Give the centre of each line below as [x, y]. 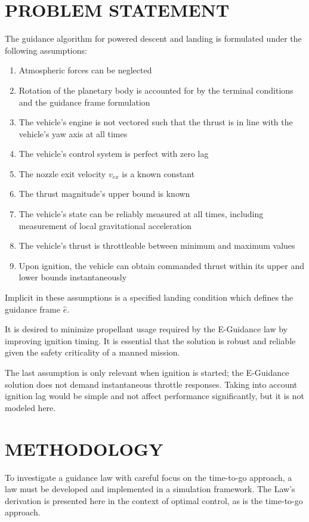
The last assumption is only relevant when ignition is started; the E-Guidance [147, 372]
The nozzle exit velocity [62, 173]
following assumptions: [46, 50]
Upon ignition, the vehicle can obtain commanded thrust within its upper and [162, 265]
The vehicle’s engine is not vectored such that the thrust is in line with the [156, 122]
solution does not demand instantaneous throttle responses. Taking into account [151, 384]
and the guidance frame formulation [84, 102]
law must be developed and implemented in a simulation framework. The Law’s [150, 489]
